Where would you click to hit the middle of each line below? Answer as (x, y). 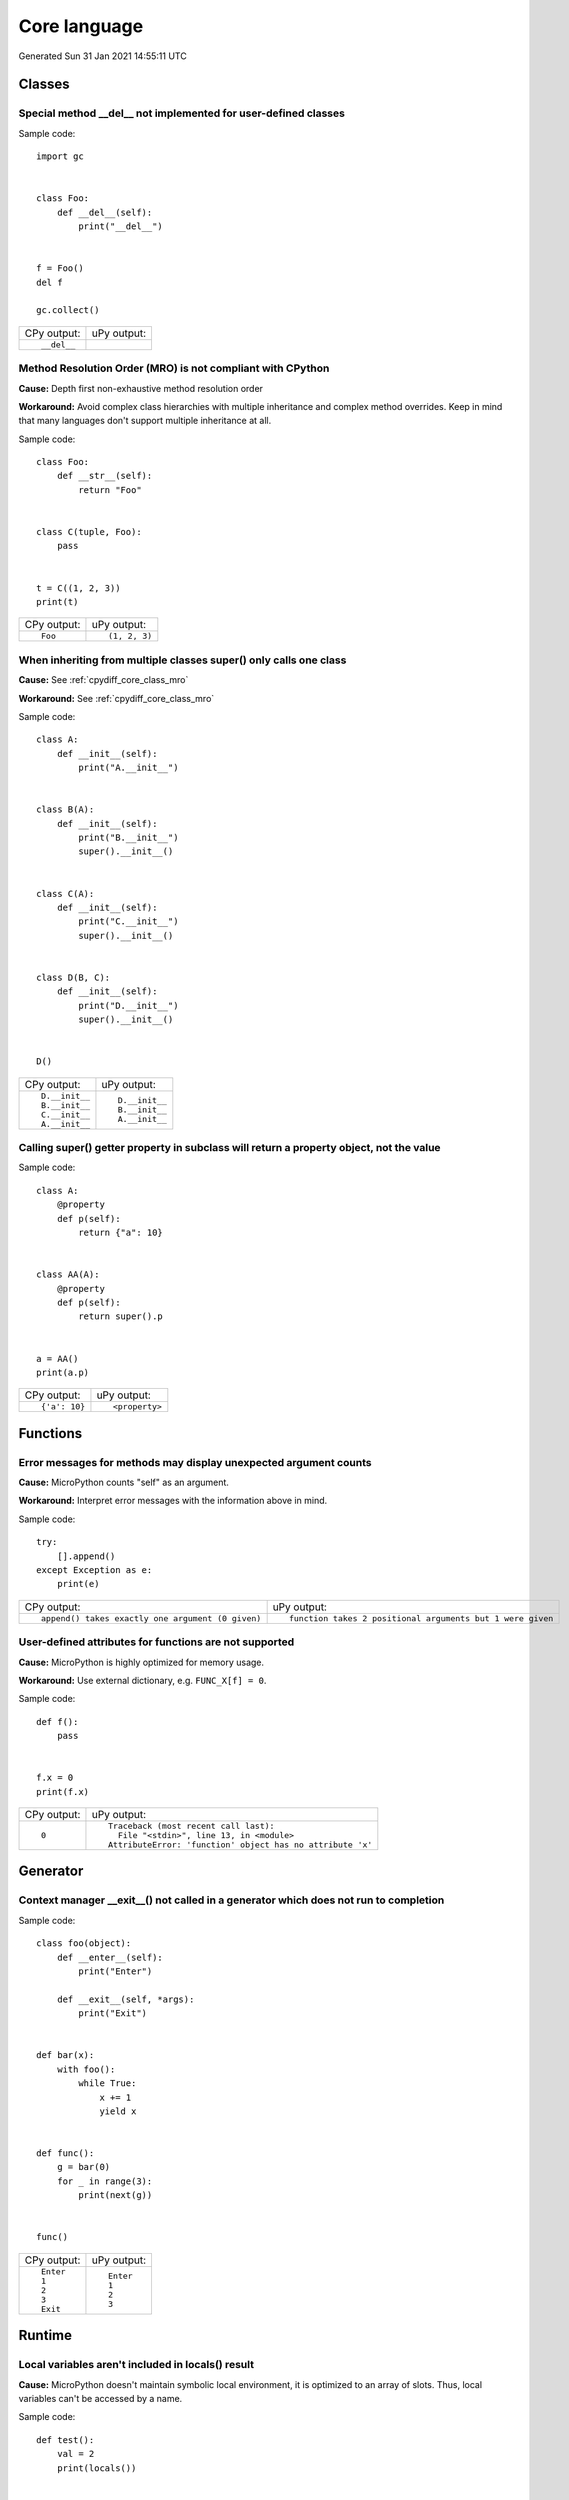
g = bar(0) (83, 2167)
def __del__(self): (104, 212)
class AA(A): (68, 1274)
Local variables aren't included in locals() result (136, 2365)
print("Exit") (113, 2013)
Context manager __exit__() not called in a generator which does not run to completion (231, 1900)
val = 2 (75, 2454)
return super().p (121, 1316)
